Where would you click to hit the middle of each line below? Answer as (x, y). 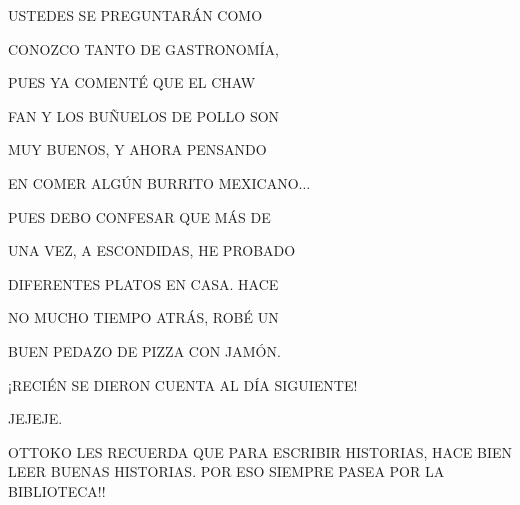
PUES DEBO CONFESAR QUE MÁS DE (139, 216)
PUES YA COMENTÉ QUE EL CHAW (132, 82)
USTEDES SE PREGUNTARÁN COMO (135, 15)
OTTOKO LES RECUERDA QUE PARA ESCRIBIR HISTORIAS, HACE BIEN (260, 451)
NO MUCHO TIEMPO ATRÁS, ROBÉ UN (143, 317)
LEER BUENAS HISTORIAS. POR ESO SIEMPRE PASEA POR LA (226, 471)
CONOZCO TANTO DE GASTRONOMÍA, (143, 48)
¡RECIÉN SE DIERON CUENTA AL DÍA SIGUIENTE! (183, 384)
